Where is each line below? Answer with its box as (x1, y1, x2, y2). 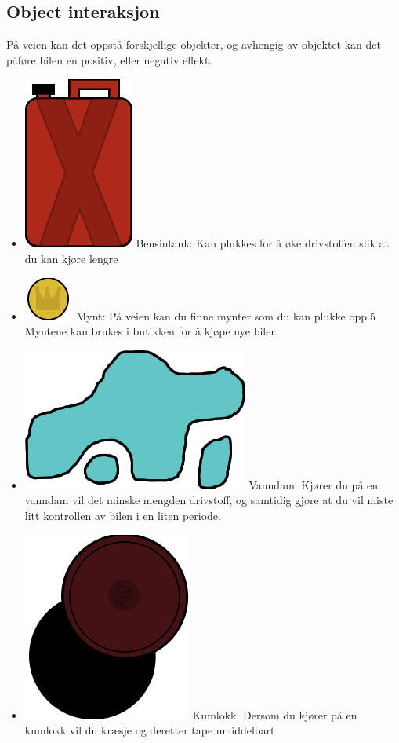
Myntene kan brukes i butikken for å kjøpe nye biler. (24, 323, 278, 339)
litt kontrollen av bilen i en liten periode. (24, 507, 221, 523)
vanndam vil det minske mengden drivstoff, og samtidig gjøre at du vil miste (24, 492, 394, 508)
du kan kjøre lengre (24, 250, 118, 266)
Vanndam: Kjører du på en (248, 476, 379, 492)
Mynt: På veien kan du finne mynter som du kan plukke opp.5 (76, 307, 375, 324)
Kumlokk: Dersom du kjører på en (192, 706, 357, 723)
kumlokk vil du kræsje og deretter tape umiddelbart (24, 722, 275, 738)
